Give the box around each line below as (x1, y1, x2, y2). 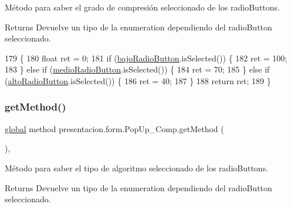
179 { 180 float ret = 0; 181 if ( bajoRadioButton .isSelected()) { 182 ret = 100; (5, 51, 287, 64)
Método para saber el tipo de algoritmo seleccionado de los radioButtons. (5, 161, 269, 174)
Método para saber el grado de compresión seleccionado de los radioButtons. (5, 1, 280, 13)
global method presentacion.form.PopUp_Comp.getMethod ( (5, 122, 224, 134)
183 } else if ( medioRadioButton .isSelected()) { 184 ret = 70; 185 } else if (5, 63, 270, 75)
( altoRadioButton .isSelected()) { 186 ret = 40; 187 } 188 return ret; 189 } (5, 74, 271, 87)
